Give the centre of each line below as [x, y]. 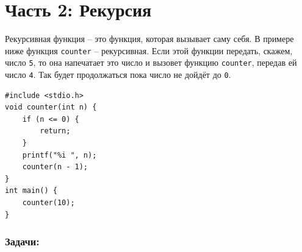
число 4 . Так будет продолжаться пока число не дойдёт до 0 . [118, 75]
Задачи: [22, 241]
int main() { [31, 191]
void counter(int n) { [51, 107]
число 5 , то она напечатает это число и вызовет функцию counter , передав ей [151, 62]
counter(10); [49, 203]
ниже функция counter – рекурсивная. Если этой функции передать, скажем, [149, 50]
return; [55, 131]
